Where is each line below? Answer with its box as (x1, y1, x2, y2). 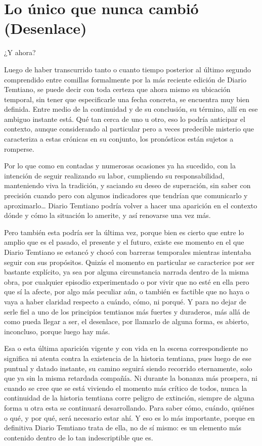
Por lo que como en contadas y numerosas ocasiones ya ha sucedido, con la (4, 160, 236, 171)
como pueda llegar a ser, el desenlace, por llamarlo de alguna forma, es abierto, (4, 316, 249, 327)
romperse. (4, 143, 34, 154)
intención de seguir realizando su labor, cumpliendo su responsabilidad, (4, 170, 225, 181)
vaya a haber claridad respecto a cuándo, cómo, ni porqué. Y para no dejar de (4, 296, 246, 306)
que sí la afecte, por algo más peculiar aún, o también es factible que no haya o (4, 286, 249, 297)
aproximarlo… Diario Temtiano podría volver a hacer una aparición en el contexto (4, 200, 257, 210)
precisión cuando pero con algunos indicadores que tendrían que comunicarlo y (4, 190, 248, 201)
